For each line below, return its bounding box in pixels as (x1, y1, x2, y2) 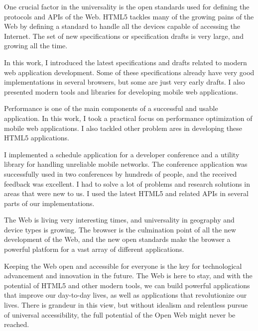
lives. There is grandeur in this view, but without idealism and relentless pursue (4, 300, 248, 310)
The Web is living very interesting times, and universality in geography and (4, 215, 235, 225)
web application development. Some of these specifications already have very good (4, 67, 255, 77)
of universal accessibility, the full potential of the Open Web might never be (4, 309, 236, 320)
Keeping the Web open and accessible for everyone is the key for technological (4, 260, 242, 271)
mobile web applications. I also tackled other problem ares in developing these (4, 122, 242, 133)
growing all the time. (4, 40, 68, 51)
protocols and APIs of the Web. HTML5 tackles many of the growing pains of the (4, 11, 254, 21)
